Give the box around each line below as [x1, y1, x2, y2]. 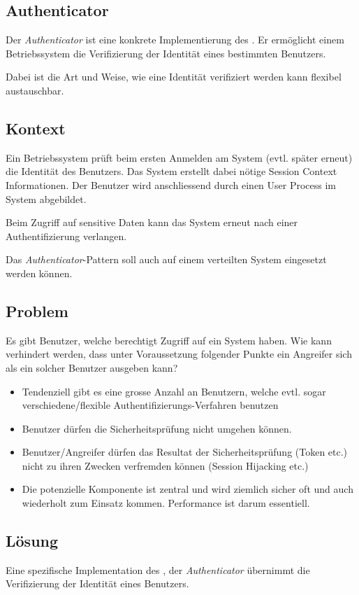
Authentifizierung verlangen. [6, 228, 127, 243]
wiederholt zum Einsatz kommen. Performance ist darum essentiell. [22, 496, 310, 510]
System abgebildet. [6, 191, 87, 206]
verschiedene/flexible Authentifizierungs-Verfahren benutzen [22, 398, 279, 412]
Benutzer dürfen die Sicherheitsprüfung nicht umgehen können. [22, 421, 292, 435]
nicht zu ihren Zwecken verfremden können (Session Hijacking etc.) [22, 458, 309, 472]
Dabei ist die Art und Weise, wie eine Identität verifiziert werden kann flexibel [6, 69, 342, 84]
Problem [6, 300, 68, 321]
